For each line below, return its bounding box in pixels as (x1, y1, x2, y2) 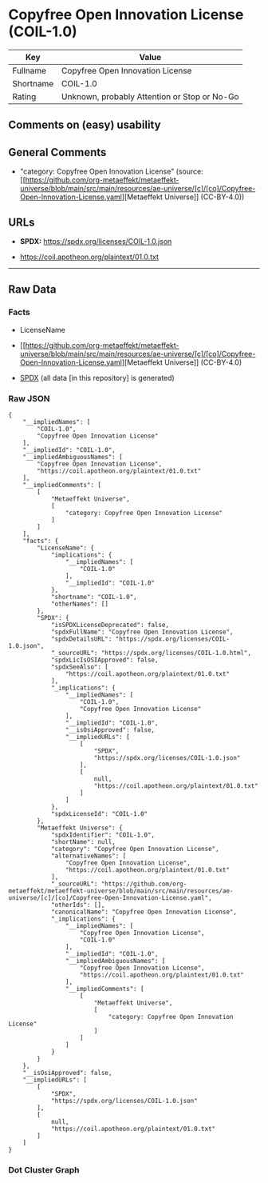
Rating (12, 90, 37, 102)
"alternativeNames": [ (50, 852, 127, 860)
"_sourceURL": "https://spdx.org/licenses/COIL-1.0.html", (50, 649, 251, 657)
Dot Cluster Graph (8, 1164, 80, 1175)
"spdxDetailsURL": (50, 634, 112, 643)
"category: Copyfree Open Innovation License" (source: (19, 166, 203, 177)
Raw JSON (8, 393, 50, 404)
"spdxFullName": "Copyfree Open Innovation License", (50, 628, 234, 636)
